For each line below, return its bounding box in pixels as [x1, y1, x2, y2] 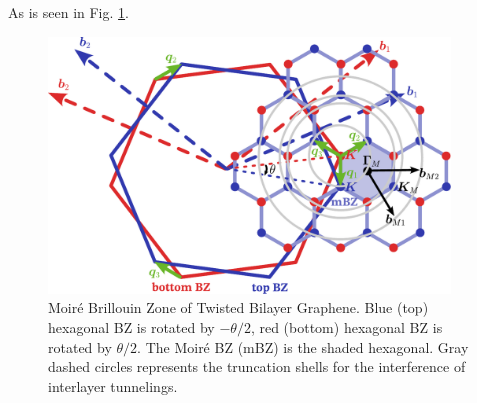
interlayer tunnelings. [48, 375, 178, 396]
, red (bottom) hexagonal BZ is [250, 317, 443, 338]
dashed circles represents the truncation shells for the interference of [48, 356, 466, 377]
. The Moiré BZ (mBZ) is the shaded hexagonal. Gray [137, 336, 469, 357]
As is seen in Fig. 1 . [8, 2, 129, 22]
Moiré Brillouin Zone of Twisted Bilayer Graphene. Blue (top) [48, 297, 429, 318]
